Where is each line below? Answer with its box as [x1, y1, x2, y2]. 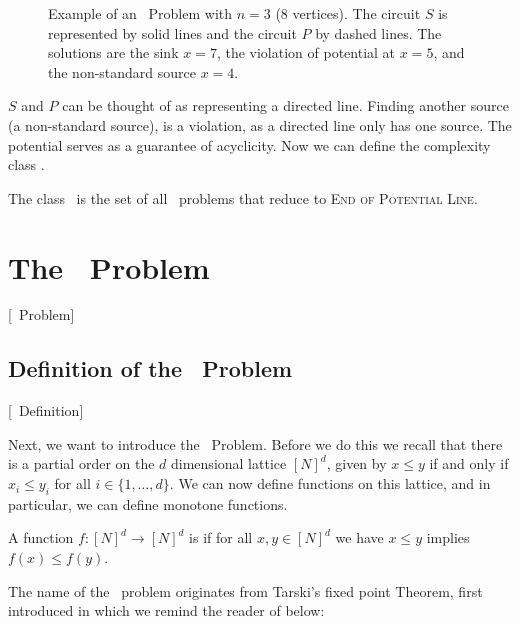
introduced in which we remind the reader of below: [8, 600, 325, 621]
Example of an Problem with [48, 3, 233, 23]
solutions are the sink [48, 42, 179, 63]
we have [335, 527, 384, 548]
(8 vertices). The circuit [275, 3, 421, 23]
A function [8, 527, 74, 548]
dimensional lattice [171, 453, 287, 474]
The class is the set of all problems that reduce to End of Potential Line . [8, 187, 478, 208]
